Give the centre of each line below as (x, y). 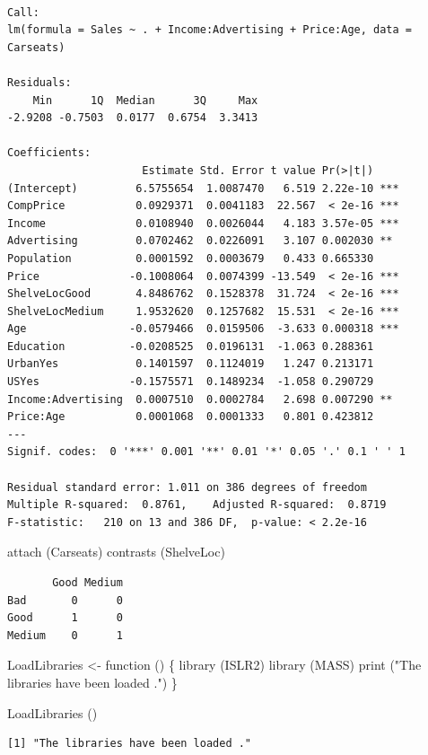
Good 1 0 (65, 618)
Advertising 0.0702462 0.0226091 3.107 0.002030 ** (200, 241)
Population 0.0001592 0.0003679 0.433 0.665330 (191, 258)
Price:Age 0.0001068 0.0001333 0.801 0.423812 (191, 417)
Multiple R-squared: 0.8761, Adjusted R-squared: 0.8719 (197, 505)
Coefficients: (49, 153)
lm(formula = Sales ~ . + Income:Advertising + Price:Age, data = (210, 30)
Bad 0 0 (65, 600)
